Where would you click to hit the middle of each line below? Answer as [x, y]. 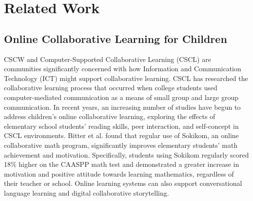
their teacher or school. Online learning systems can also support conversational [123, 183]
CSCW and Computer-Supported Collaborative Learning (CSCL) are [107, 59]
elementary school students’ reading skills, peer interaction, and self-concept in [121, 126]
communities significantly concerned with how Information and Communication [123, 69]
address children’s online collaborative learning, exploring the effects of [110, 116]
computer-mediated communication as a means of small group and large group [121, 97]
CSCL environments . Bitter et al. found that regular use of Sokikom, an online [121, 135]
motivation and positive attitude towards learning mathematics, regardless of [119, 173]
